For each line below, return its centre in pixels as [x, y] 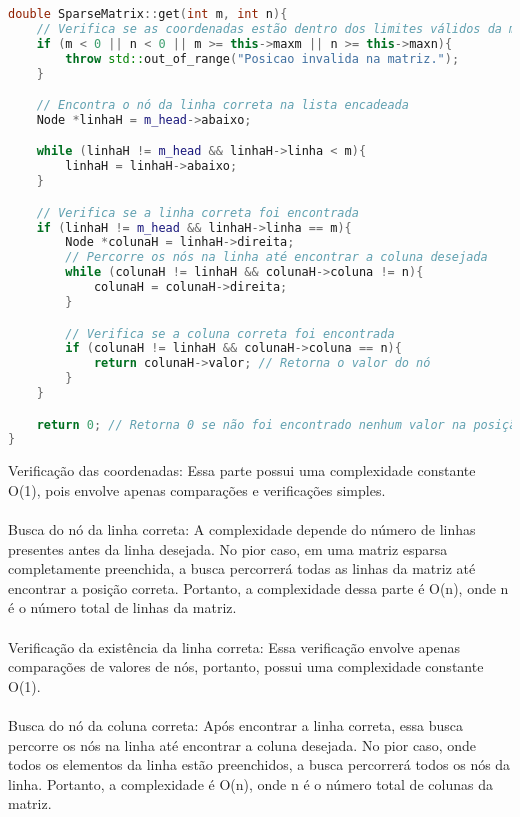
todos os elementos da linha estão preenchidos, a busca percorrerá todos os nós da [259, 764]
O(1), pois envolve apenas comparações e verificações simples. [197, 489]
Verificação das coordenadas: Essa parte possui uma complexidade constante [242, 470]
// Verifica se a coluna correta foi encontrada [230, 333]
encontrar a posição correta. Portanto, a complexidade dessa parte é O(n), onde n [258, 587]
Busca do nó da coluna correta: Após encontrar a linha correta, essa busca [236, 725]
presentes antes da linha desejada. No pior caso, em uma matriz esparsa [228, 548]
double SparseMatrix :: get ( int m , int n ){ [148, 14]
